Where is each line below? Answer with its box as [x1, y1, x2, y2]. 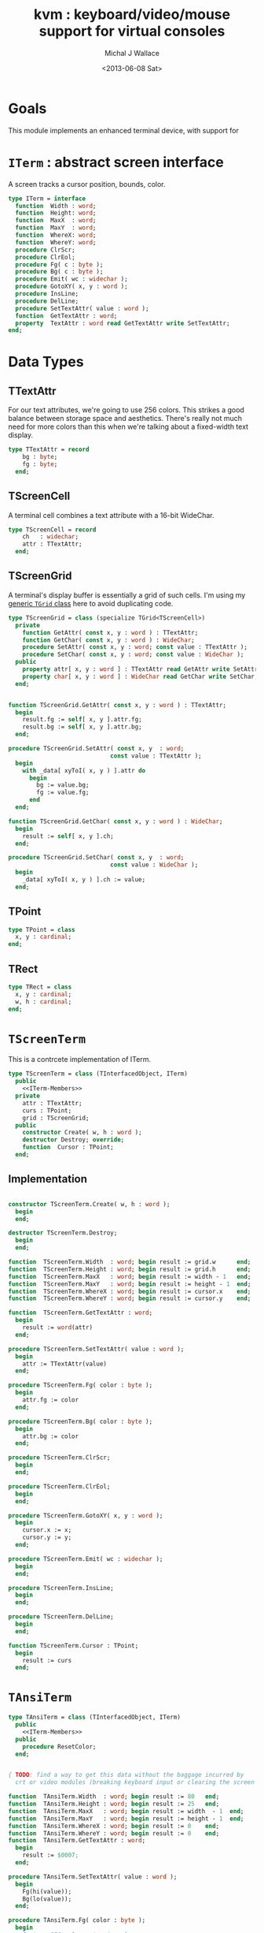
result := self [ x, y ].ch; [22, 832, 114, 840]
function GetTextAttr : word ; [15, 311, 118, 320]
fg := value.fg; [36, 788, 90, 797]
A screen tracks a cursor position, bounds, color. [8, 179, 167, 188]
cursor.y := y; [22, 1533, 72, 1542]
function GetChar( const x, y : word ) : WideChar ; [22, 636, 195, 644]
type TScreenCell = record [8, 526, 97, 534]
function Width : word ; [15, 202, 97, 210]
